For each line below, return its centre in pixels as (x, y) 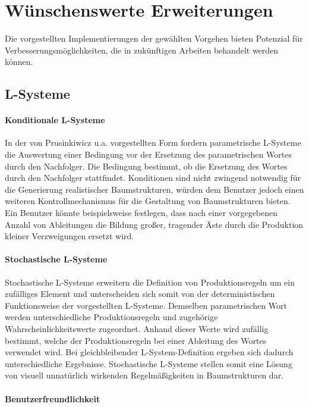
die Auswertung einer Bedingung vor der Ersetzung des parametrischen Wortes (148, 154)
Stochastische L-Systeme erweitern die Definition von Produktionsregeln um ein (150, 282)
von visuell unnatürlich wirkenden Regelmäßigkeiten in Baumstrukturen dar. (144, 375)
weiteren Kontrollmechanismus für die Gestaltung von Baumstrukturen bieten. (148, 201)
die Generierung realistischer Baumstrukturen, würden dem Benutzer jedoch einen (154, 189)
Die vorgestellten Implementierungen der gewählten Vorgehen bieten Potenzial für (154, 38)
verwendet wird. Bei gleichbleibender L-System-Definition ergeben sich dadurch (149, 352)
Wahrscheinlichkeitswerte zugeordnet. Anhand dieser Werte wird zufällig (137, 328)
